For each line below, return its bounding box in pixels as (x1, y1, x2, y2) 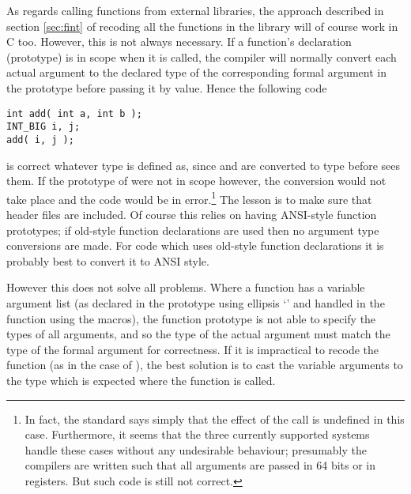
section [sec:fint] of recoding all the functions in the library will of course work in (6, 17, 398, 34)
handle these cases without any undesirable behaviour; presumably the (25, 441, 367, 458)
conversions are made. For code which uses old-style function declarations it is (6, 237, 384, 254)
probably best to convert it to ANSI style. (6, 252, 209, 269)
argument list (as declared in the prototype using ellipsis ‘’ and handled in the (6, 294, 385, 311)
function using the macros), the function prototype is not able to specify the (6, 310, 376, 326)
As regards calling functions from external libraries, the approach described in (6, 2, 384, 18)
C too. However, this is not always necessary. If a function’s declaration (6, 33, 352, 50)
